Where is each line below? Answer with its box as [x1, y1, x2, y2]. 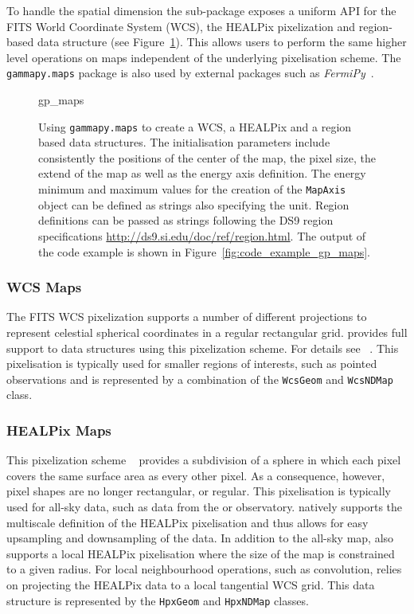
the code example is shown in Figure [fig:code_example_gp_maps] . [38, 243, 370, 260]
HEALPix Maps [6, 420, 111, 440]
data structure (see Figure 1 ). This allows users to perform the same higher [37, 33, 407, 50]
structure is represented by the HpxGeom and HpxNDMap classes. [6, 592, 309, 608]
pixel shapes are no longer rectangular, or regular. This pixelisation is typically [6, 483, 391, 499]
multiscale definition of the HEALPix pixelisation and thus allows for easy [6, 514, 369, 530]
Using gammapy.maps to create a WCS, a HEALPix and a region [38, 118, 352, 135]
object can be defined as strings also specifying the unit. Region [38, 196, 350, 213]
